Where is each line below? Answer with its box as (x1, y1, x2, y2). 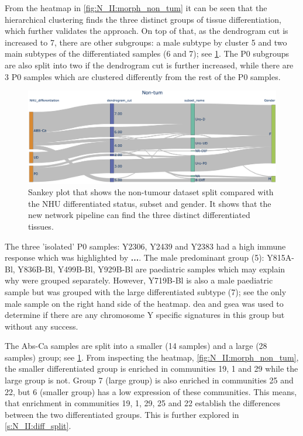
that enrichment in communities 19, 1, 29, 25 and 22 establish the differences (5, 397, 280, 409)
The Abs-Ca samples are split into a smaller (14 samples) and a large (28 (5, 340, 267, 352)
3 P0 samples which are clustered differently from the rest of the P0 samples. (5, 70, 281, 82)
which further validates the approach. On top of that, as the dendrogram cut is (5, 25, 288, 37)
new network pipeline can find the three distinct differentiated (28, 209, 250, 221)
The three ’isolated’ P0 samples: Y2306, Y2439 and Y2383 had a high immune (5, 240, 286, 252)
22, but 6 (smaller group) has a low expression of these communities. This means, (5, 385, 297, 397)
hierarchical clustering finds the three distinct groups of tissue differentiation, (5, 13, 281, 25)
